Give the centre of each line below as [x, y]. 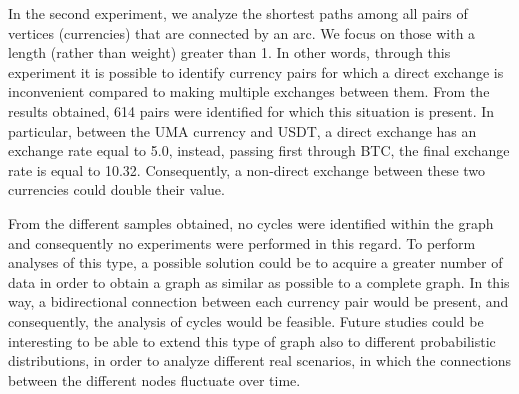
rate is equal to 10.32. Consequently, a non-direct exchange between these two [247, 169]
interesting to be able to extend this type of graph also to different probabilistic [252, 340]
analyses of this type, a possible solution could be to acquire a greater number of [255, 262]
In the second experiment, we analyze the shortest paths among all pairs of [238, 13]
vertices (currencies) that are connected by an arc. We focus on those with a [242, 32]
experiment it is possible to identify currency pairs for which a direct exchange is [256, 71]
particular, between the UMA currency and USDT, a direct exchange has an [242, 130]
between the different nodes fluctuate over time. [154, 379]
